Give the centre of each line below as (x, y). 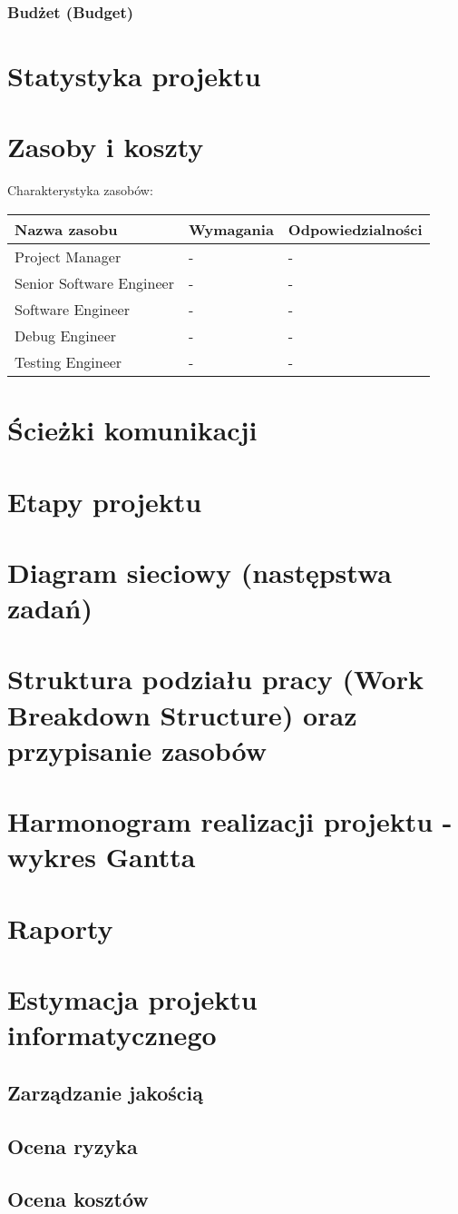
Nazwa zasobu (66, 229)
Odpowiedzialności (355, 229)
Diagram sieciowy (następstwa (200, 572)
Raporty (60, 928)
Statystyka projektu (134, 76)
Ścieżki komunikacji (132, 430)
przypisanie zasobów (137, 750)
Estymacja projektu (132, 999)
